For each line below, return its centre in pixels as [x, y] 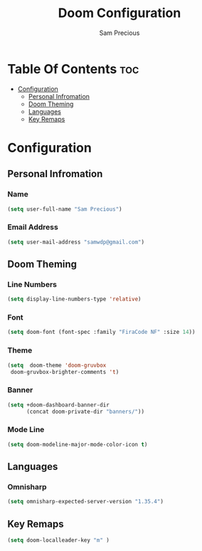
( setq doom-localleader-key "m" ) [59, 540]
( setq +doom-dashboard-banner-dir [59, 405]
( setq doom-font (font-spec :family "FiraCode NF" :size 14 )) [101, 332]
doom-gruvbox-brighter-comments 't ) [65, 372]
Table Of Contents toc [73, 69]
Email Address [33, 227]
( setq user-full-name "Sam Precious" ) [65, 209]
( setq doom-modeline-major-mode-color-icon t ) [78, 444]
